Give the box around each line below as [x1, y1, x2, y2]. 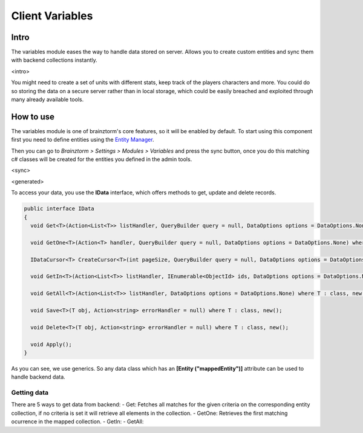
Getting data [11, 388, 49, 397]
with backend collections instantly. [11, 56, 97, 64]
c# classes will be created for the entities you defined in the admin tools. [11, 156, 192, 163]
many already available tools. [11, 96, 84, 103]
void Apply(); [30, 341, 73, 348]
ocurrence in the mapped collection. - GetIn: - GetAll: [11, 418, 144, 425]
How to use [11, 111, 54, 122]
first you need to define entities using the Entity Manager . [11, 136, 154, 144]
